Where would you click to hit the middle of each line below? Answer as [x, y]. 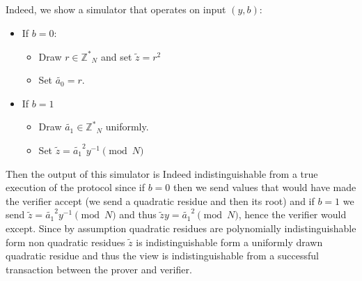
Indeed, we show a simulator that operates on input [116, 9]
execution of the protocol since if [76, 187]
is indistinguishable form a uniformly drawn [229, 242]
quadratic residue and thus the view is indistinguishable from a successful [162, 256]
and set [116, 56]
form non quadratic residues [65, 242]
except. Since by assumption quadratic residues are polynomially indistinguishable [181, 228]
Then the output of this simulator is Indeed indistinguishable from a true [162, 173]
